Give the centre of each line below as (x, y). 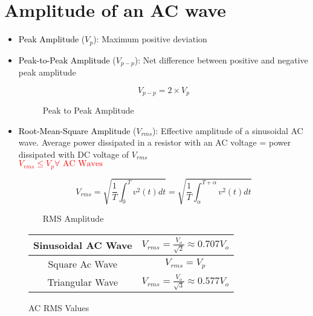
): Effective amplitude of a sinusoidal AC (228, 130)
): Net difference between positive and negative (221, 60)
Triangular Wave (83, 282)
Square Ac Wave (83, 264)
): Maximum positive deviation (150, 39)
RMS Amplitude (73, 218)
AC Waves (82, 164)
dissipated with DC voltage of (74, 154)
